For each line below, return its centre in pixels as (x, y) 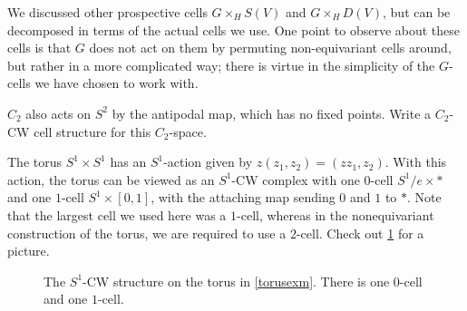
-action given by (208, 162)
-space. (188, 131)
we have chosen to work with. (117, 83)
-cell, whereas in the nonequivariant (336, 214)
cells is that (39, 48)
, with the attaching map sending (243, 197)
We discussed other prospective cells (107, 12)
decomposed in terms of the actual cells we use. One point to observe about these (234, 29)
